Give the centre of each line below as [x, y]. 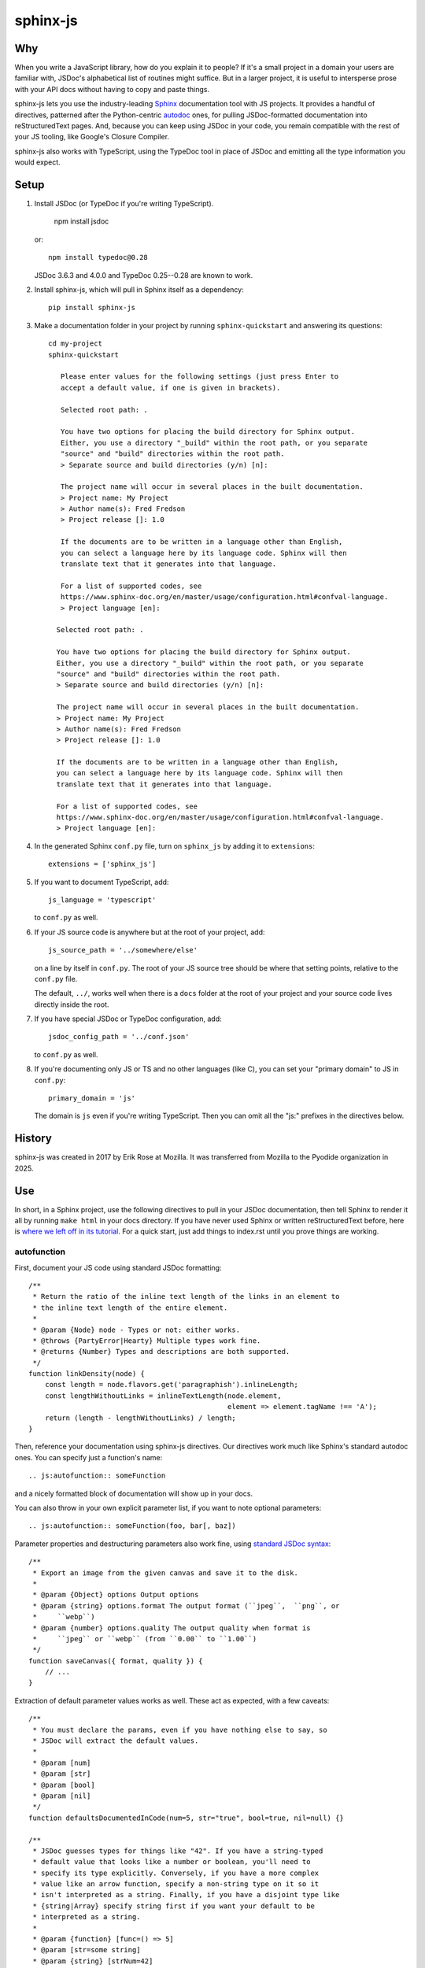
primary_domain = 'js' [92, 1099]
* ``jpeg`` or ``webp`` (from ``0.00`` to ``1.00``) [145, 1639]
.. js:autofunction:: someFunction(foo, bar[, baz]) [132, 1526]
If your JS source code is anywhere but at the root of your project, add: [150, 932]
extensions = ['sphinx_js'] [102, 864]
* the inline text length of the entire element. [130, 1308]
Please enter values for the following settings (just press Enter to [200, 377]
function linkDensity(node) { [87, 1374]
